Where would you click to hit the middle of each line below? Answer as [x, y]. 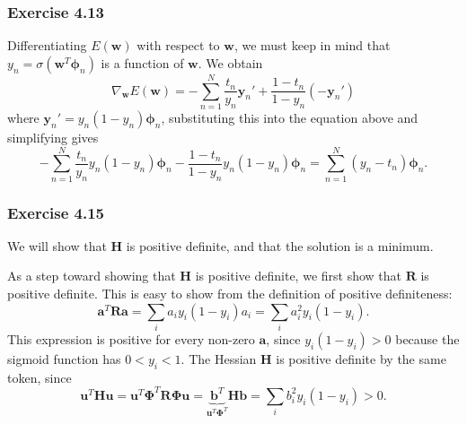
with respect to [178, 45]
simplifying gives [53, 137]
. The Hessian [219, 358]
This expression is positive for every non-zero [131, 338]
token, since [40, 377]
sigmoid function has [64, 358]
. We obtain [230, 62]
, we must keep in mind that [312, 45]
